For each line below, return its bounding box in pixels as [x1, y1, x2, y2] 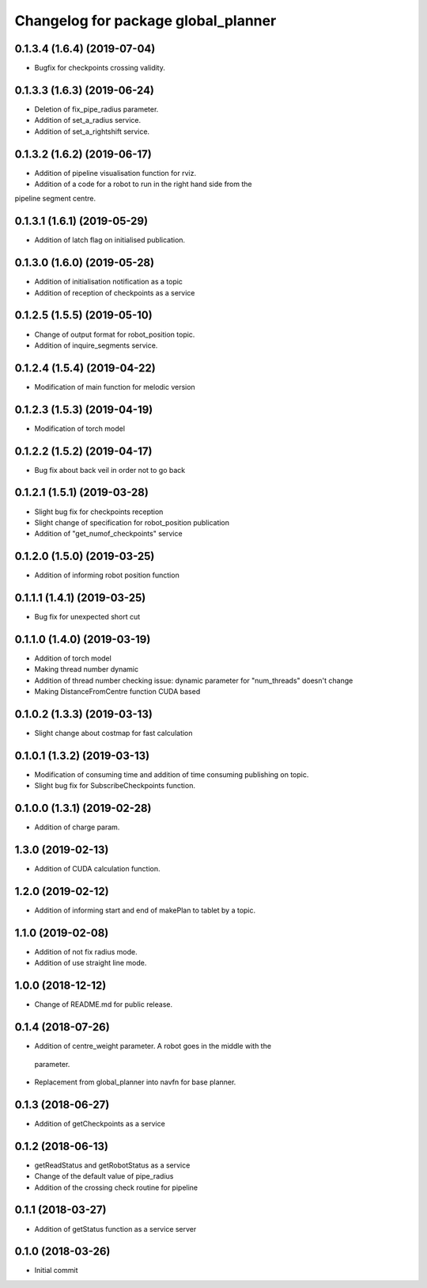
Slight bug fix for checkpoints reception [34, 507, 164, 516]
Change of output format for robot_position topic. [34, 330, 195, 339]
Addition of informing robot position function [34, 570, 179, 580]
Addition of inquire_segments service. [34, 341, 158, 350]
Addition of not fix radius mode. [34, 947, 138, 957]
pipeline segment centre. [14, 194, 96, 204]
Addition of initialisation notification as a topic [34, 277, 183, 287]
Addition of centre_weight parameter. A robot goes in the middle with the [34, 1042, 272, 1051]
